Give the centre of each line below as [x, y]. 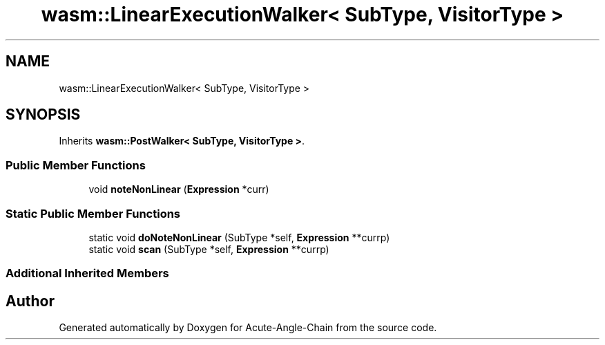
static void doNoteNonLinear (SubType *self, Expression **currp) [239, 237]
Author [30, 301]
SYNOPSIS [43, 115]
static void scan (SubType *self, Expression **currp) [209, 249]
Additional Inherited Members [87, 273]
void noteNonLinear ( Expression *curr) [179, 189]
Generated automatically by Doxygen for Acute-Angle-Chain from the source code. [248, 328]
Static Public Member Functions [93, 213]
